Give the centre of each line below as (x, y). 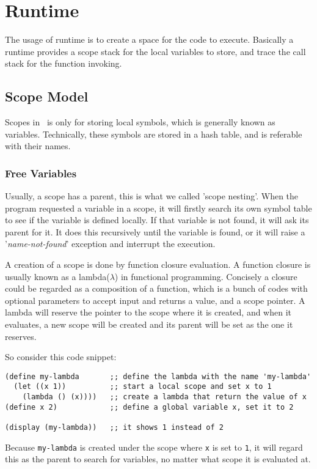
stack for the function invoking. (64, 63)
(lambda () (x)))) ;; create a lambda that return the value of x (164, 397)
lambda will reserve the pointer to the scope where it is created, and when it (148, 312)
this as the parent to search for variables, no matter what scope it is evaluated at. (158, 459)
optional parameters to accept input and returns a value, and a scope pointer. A (155, 300)
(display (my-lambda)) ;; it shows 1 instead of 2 (114, 428)
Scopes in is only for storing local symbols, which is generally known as (140, 122)
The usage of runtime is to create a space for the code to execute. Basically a (149, 39)
